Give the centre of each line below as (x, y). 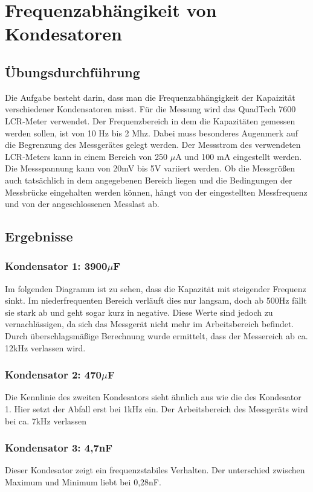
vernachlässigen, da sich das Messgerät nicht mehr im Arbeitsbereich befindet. (150, 324)
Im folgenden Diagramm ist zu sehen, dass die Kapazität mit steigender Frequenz (156, 288)
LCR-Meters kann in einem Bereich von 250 (86, 156)
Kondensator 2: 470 (53, 375)
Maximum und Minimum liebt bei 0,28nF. (83, 482)
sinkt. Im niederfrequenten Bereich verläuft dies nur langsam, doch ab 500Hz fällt (156, 300)
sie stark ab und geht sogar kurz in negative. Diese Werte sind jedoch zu (139, 312)
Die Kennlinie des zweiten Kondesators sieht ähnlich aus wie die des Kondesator (153, 397)
